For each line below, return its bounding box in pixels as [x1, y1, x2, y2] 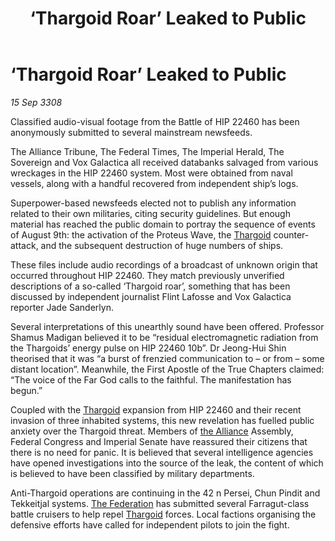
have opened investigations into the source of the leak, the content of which [10, 457, 324, 469]
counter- [273, 228, 310, 241]
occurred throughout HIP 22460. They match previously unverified [10, 269, 285, 281]
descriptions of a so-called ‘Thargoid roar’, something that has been [10, 280, 291, 292]
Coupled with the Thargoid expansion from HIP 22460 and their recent [10, 403, 302, 416]
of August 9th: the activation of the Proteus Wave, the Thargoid [10, 228, 272, 241]
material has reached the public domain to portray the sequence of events [10, 218, 316, 230]
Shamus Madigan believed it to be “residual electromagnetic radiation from [10, 331, 319, 343]
